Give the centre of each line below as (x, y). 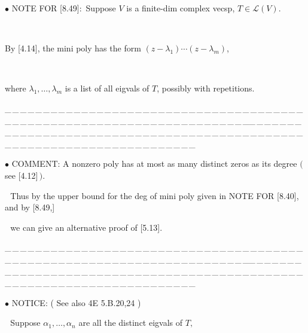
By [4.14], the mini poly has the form (73, 48)
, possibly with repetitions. (206, 88)
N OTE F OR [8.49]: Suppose (64, 8)
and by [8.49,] (30, 207)
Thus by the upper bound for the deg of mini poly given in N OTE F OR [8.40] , (155, 195)
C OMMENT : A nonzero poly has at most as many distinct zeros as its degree (154, 164)
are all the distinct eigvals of (131, 323)
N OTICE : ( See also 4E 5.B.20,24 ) (76, 302)
